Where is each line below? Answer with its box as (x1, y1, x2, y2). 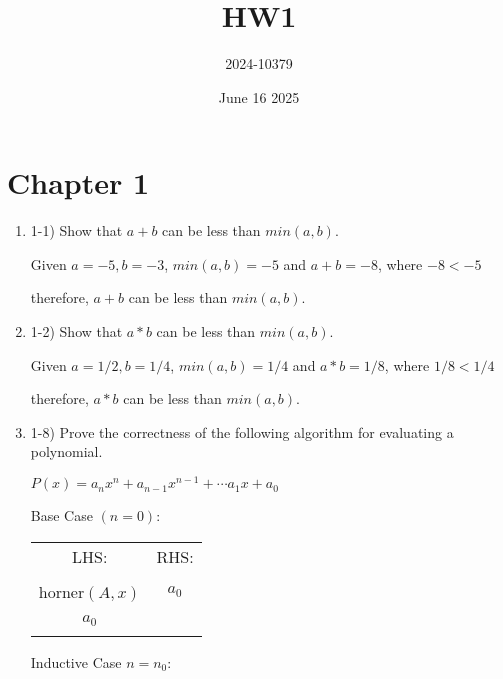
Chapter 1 (7, 162, 150, 203)
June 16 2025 (218, 86, 300, 107)
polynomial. (30, 441, 103, 462)
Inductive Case (30, 651, 122, 672)
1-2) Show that (30, 321, 123, 342)
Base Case (30, 505, 93, 526)
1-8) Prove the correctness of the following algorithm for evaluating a (30, 421, 454, 442)
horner (38, 579, 85, 603)
